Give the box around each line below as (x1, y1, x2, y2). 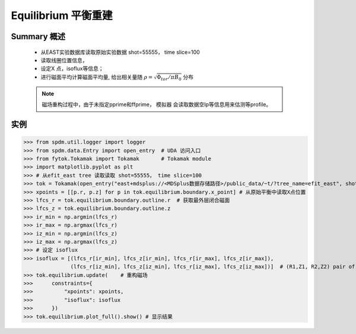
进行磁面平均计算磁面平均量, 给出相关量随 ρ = (40, 73, 153, 80)
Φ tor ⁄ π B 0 (156, 74, 182, 82)
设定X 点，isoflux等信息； (40, 65, 104, 72)
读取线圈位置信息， (40, 56, 88, 63)
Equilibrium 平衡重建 (11, 9, 113, 22)
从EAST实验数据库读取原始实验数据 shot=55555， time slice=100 (40, 48, 200, 56)
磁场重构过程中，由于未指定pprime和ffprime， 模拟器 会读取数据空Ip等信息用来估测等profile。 (42, 101, 272, 108)
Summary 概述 (11, 31, 65, 42)
